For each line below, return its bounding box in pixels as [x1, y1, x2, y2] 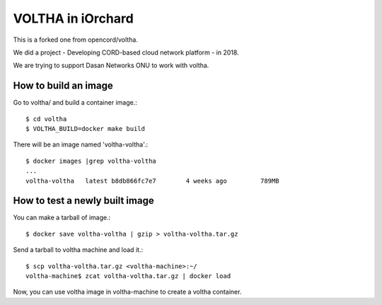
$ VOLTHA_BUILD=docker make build [25, 125, 145, 133]
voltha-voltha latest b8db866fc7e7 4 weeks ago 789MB [25, 177, 279, 185]
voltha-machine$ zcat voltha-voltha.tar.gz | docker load [25, 272, 231, 280]
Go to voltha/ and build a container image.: [13, 98, 137, 107]
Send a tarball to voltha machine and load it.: [13, 246, 144, 254]
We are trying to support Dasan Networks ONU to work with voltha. [13, 61, 209, 70]
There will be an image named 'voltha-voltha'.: [13, 140, 149, 149]
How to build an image [13, 80, 113, 92]
